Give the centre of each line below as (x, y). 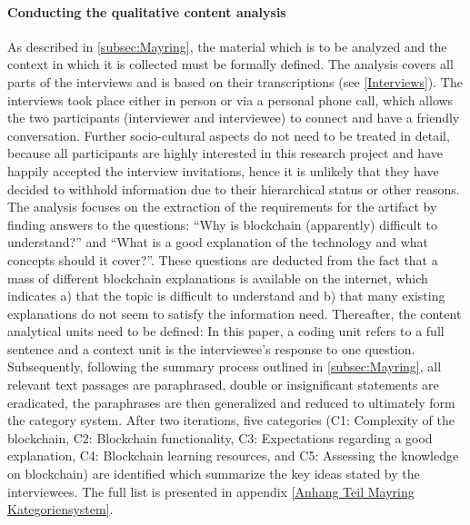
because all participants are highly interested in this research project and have (225, 153)
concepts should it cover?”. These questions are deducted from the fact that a (223, 259)
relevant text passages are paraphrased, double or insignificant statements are (223, 385)
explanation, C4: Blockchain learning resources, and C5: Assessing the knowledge (233, 456)
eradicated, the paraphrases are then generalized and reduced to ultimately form (231, 402)
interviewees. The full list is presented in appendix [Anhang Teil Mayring (211, 491)
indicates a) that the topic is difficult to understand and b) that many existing (226, 296)
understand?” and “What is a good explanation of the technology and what (218, 242)
